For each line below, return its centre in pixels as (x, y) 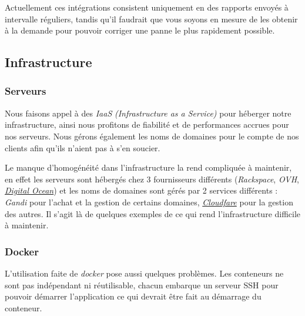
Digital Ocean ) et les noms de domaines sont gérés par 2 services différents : (141, 190)
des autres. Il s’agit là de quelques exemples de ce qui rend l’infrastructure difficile (153, 213)
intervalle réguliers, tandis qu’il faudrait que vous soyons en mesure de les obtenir (151, 19)
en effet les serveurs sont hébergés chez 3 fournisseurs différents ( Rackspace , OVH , (152, 179)
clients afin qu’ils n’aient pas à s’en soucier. (83, 147)
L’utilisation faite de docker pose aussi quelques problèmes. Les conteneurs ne (144, 273)
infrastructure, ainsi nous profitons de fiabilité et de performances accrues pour (147, 124)
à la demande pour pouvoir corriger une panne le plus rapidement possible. (140, 30)
